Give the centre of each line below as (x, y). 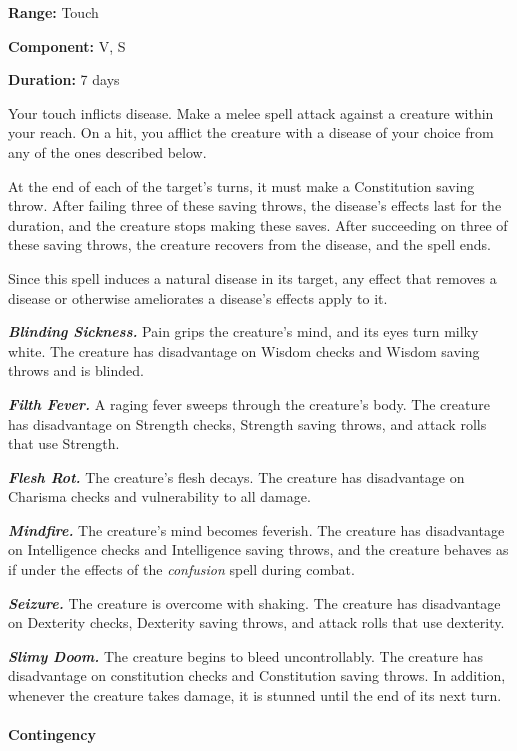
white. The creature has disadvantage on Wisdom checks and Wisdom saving (244, 350)
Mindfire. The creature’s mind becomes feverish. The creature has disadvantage (256, 529)
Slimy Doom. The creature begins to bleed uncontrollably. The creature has (246, 655)
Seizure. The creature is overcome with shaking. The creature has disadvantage (254, 602)
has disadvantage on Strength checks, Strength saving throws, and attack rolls (247, 423)
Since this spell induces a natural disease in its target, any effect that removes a (252, 277)
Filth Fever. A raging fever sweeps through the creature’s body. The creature (249, 403)
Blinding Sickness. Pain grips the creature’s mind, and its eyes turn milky (243, 331)
